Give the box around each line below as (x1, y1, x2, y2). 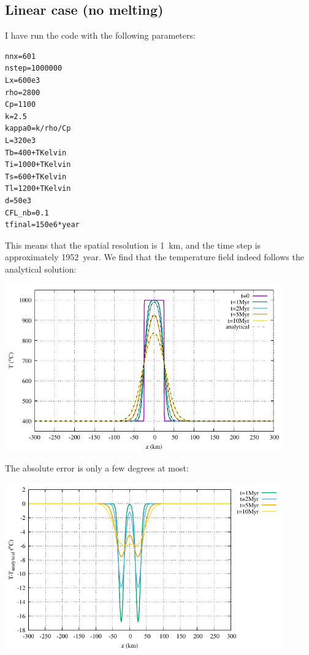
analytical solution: (5, 262, 77, 275)
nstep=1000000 (5, 64, 63, 73)
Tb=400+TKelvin (5, 148, 67, 157)
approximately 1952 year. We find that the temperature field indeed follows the (5, 250, 304, 263)
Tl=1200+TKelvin (5, 184, 71, 193)
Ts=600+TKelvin (5, 172, 67, 181)
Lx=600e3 (5, 76, 40, 85)
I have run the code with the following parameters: (5, 29, 196, 42)
